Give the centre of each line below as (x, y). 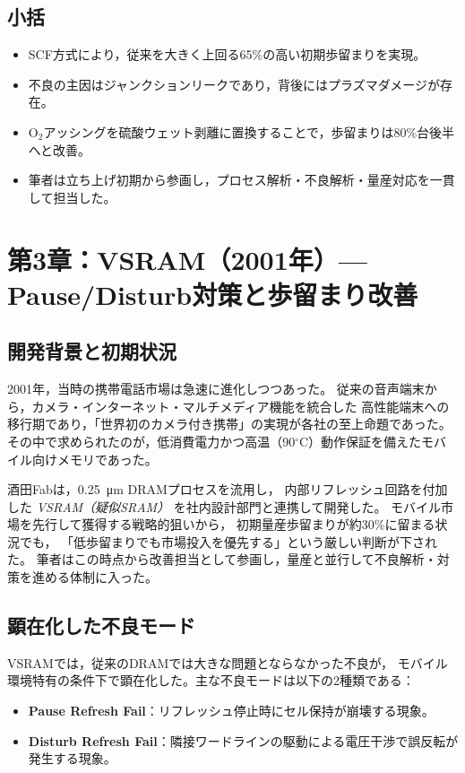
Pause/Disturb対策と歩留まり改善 (213, 294)
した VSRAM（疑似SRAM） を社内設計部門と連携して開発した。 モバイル (224, 506)
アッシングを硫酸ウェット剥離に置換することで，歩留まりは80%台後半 (249, 131)
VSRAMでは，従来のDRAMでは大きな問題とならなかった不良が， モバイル (228, 662)
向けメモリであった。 (95, 459)
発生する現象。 (72, 758)
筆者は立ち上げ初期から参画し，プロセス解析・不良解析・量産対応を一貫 (241, 180)
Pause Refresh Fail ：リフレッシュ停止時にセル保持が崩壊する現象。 (231, 711)
